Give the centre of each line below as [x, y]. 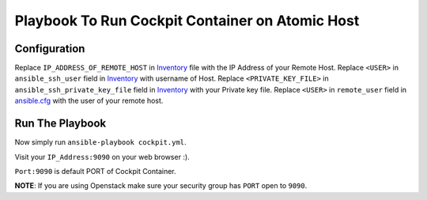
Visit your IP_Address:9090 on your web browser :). [102, 157]
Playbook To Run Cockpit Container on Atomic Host [187, 21]
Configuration [50, 49]
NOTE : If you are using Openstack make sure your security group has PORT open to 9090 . [161, 186]
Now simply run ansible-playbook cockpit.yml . [100, 142]
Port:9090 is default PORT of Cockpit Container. [96, 171]
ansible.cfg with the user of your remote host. [89, 101]
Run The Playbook [60, 124]
